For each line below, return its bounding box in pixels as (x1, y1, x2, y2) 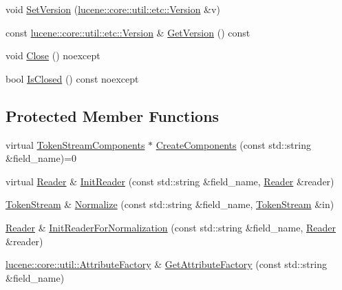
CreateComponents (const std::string (156, 137, 311, 152)
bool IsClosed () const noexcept (6, 71, 139, 85)
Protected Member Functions (6, 105, 220, 126)
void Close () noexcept (6, 48, 100, 63)
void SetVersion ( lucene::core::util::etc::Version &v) (6, 2, 220, 16)
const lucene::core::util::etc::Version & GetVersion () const (6, 25, 250, 39)
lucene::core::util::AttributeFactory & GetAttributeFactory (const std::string (6, 257, 327, 271)
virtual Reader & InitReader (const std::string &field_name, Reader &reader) (6, 174, 334, 188)
